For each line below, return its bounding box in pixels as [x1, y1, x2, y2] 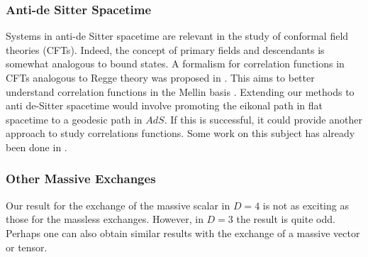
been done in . [6, 139, 67, 154]
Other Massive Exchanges [6, 170, 156, 187]
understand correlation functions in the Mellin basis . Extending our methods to [6, 84, 355, 99]
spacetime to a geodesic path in [6, 111, 143, 126]
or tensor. [6, 239, 48, 254]
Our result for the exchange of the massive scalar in [6, 197, 230, 212]
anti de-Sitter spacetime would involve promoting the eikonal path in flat [6, 98, 323, 113]
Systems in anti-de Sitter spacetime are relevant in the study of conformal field [6, 28, 349, 43]
